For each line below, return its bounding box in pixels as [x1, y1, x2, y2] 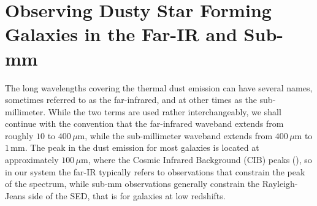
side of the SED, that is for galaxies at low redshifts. [28, 189, 226, 202]
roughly [5, 129, 34, 142]
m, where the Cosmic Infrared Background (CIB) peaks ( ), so [81, 153, 312, 166]
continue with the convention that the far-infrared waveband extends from [5, 117, 284, 130]
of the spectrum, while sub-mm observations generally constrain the [5, 177, 260, 190]
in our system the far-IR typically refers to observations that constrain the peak [5, 165, 305, 178]
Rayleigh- [262, 177, 298, 190]
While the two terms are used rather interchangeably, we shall [48, 105, 281, 118]
